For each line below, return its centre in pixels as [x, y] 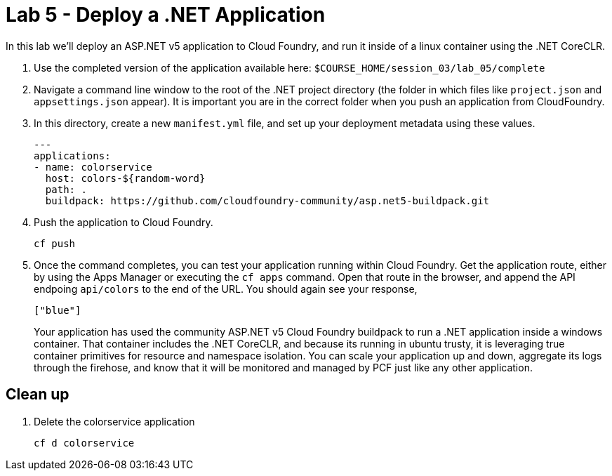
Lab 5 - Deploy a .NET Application [166, 15]
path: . [66, 189]
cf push [55, 243]
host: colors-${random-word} [125, 178]
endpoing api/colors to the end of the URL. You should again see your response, [226, 289]
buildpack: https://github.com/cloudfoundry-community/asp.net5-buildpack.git [267, 200]
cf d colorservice [84, 443]
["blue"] [58, 310]
